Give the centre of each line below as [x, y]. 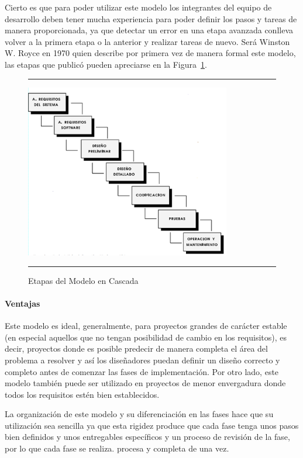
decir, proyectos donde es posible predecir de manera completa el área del [136, 348]
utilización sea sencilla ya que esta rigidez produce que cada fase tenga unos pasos [152, 425]
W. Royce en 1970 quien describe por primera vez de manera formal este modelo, [150, 53]
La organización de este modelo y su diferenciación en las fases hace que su [139, 414]
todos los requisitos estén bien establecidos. [82, 394]
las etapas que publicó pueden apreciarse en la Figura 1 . [106, 64]
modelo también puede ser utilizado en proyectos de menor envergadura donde [145, 383]
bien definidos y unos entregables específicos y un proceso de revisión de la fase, [147, 437]
